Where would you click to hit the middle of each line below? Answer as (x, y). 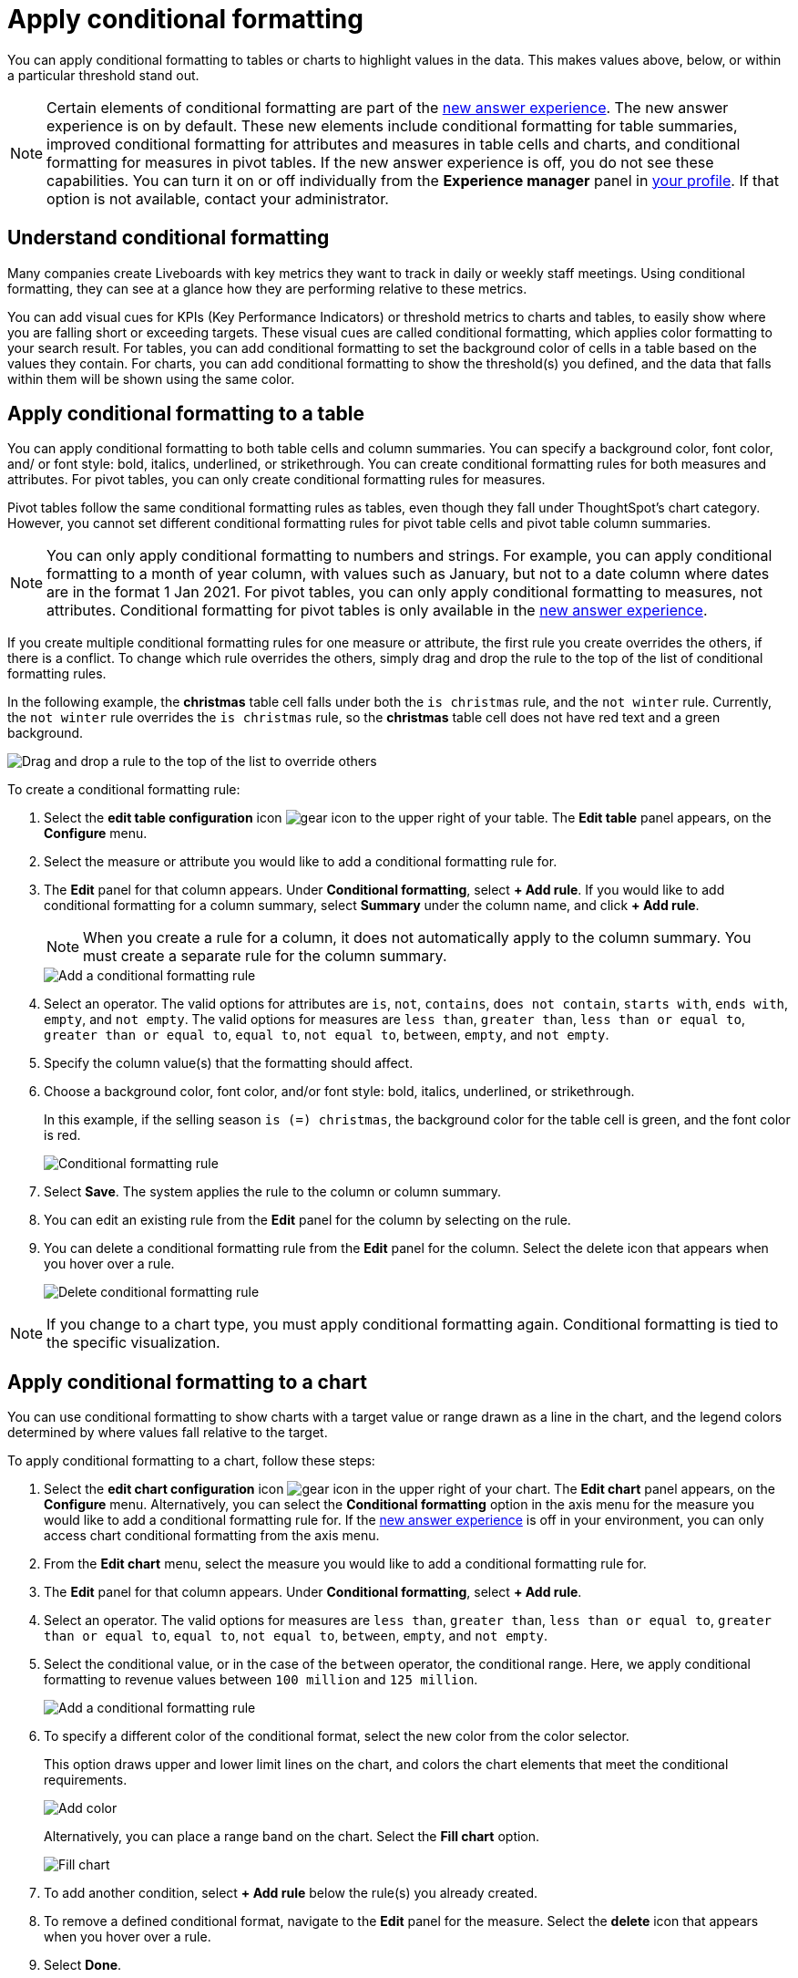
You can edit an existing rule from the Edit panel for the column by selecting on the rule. (307, 1220)
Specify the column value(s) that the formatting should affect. (229, 1063)
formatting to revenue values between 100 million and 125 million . (261, 1680)
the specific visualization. (133, 1343)
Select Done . (83, 1965)
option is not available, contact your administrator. (218, 198)
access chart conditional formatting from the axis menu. (212, 1536)
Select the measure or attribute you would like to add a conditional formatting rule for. (301, 862)
